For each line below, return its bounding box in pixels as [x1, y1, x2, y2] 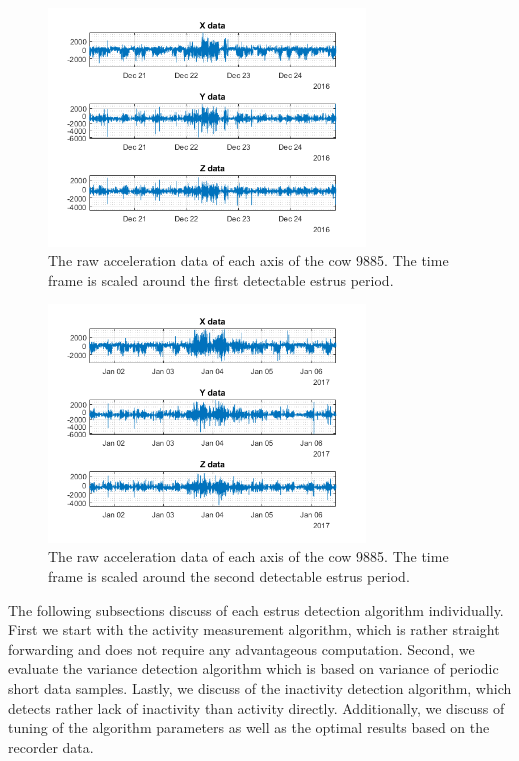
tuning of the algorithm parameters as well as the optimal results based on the [8, 717, 490, 738]
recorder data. [8, 736, 94, 757]
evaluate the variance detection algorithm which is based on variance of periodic [8, 658, 499, 679]
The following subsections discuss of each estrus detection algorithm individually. [8, 599, 504, 620]
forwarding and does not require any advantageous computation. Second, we [8, 638, 475, 659]
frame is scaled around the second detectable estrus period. [48, 565, 410, 586]
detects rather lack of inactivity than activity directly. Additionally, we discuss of [8, 697, 505, 718]
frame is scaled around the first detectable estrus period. [48, 269, 394, 290]
